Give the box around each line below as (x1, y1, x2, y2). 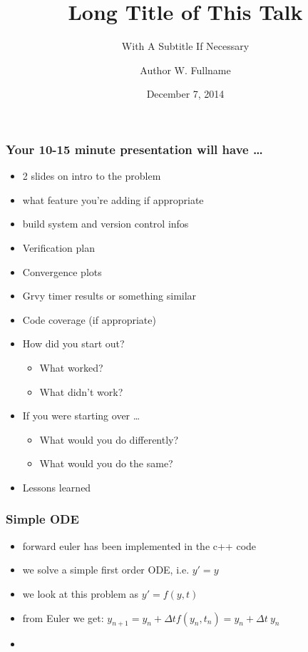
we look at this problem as (22, 586, 139, 601)
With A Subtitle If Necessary (121, 39, 250, 54)
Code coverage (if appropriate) (22, 312, 156, 327)
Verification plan (22, 240, 95, 255)
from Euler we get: (22, 610, 104, 625)
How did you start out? (22, 336, 125, 351)
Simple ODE (6, 510, 79, 528)
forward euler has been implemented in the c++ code (22, 538, 257, 553)
